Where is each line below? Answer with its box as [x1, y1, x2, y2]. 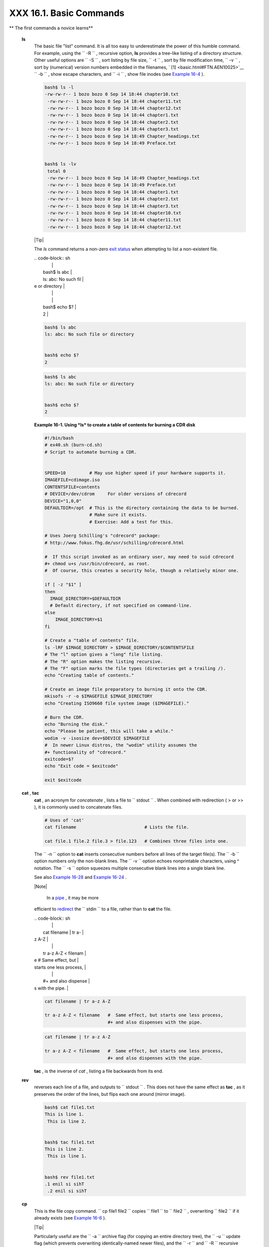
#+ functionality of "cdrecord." [44, 749, 127, 755]
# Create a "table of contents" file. [44, 637, 139, 643]
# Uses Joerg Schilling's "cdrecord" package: [44, 533, 160, 539]
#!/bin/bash [44, 435, 74, 441]
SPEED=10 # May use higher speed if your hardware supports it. [44, 470, 226, 476]
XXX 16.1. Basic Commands [9, 7, 125, 18]
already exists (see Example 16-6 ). [34, 1215, 107, 1221]
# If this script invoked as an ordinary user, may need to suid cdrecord [44, 554, 234, 560]
